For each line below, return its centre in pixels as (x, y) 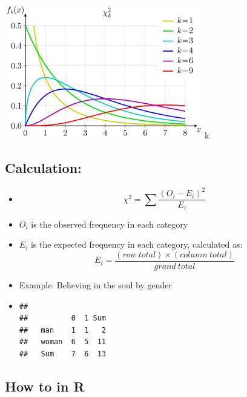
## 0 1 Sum (62, 318)
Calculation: (43, 167)
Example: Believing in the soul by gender (95, 285)
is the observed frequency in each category (110, 224)
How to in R (45, 386)
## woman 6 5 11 (62, 342)
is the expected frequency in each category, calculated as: (137, 244)
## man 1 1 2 (62, 330)
